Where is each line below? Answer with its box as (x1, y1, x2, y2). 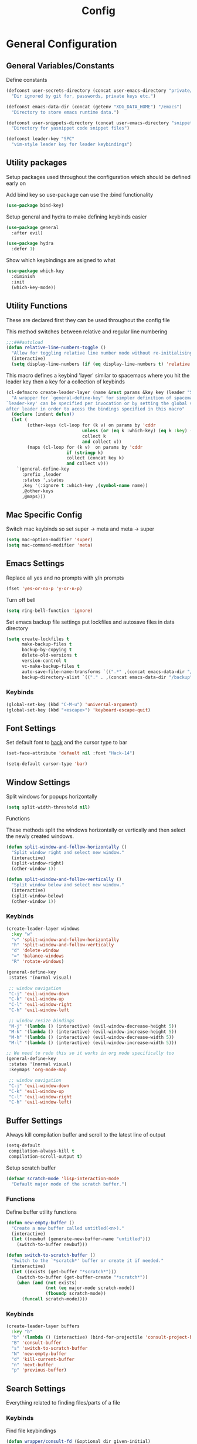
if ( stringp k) (66, 449, 104, 456)
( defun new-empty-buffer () (6, 1220, 75, 1226)
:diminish (11, 274, 35, 280)
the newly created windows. (6, 832, 74, 840)
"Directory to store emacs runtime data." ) (11, 109, 119, 115)
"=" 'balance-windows (11, 953, 64, 959)
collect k (81, 433, 107, 439)
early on (6, 180, 26, 187)
